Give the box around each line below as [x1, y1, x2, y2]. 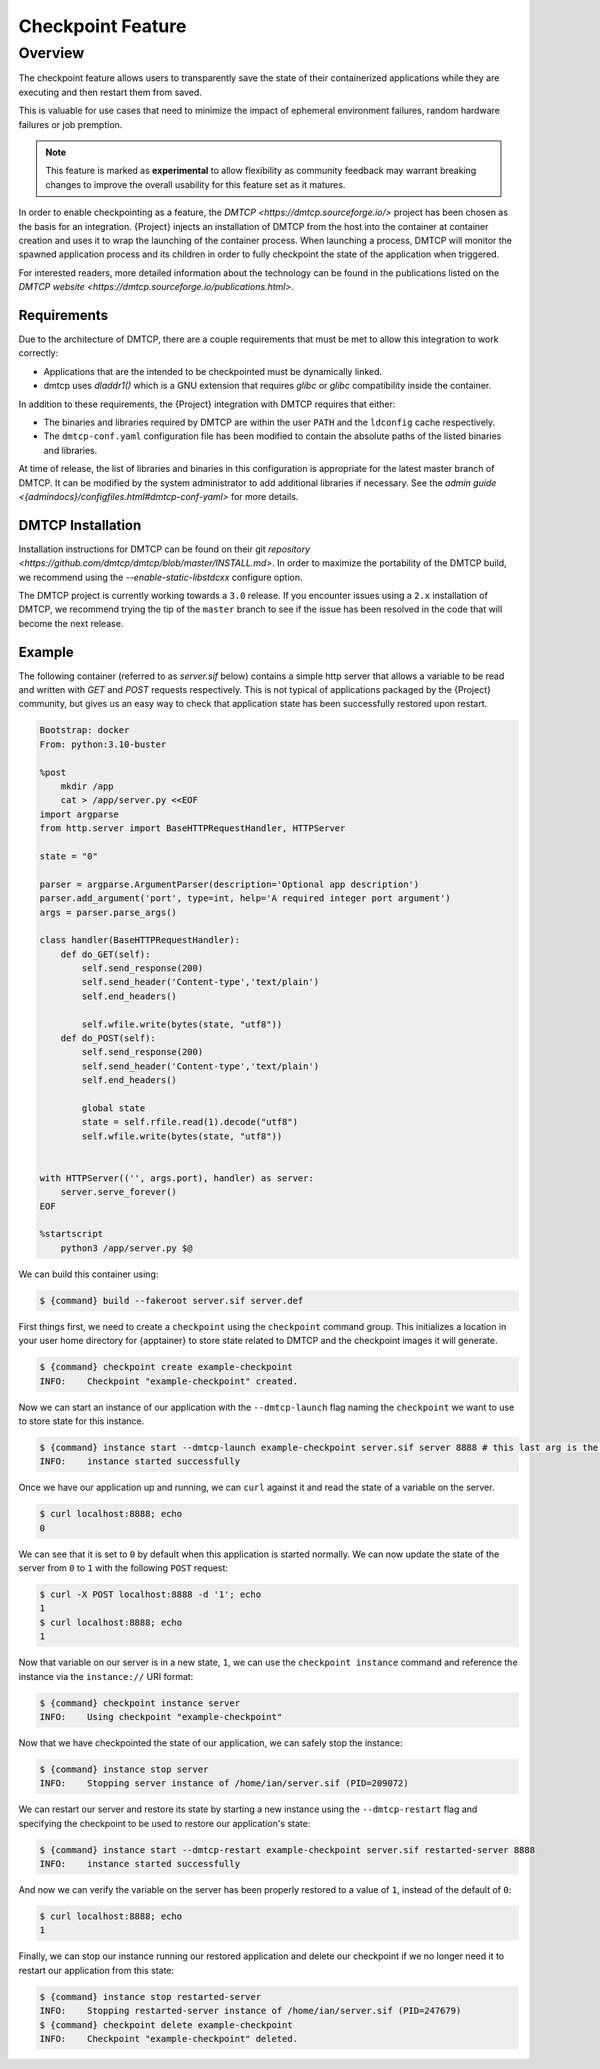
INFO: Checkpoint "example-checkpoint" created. [39, 1375, 299, 1387]
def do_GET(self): [60, 948, 151, 960]
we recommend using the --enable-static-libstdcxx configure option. [18, 571, 303, 583]
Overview [18, 44, 85, 62]
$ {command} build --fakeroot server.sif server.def [39, 1295, 304, 1306]
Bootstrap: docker [39, 725, 130, 736]
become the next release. [18, 617, 124, 629]
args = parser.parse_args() [39, 906, 177, 918]
